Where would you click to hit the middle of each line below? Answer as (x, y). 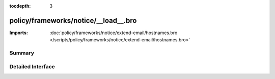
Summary (22, 53)
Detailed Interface (32, 66)
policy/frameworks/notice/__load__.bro (73, 20)
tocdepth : (20, 6)
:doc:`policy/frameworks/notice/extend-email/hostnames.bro (114, 33)
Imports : (19, 33)
